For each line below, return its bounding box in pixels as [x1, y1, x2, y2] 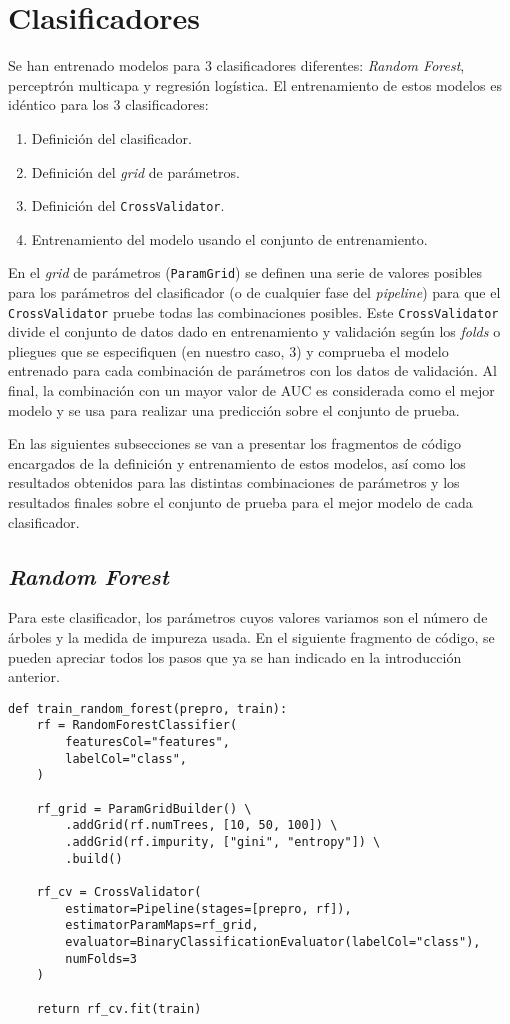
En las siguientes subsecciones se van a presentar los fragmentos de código [8, 433, 461, 454]
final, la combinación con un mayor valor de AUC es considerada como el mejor [8, 380, 495, 401]
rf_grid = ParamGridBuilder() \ [36, 801, 252, 816]
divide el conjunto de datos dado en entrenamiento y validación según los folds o [8, 321, 501, 342]
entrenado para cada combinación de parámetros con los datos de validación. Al [8, 360, 497, 381]
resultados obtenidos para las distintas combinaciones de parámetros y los [8, 472, 460, 493]
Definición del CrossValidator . [31, 195, 225, 216]
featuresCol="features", [65, 735, 230, 750]
